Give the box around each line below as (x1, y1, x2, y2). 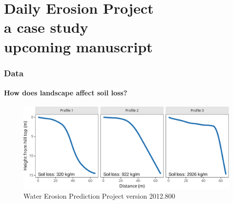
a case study (4, 17, 88, 37)
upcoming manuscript (4, 36, 153, 56)
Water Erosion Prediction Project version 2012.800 (23, 190, 175, 201)
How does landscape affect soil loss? (4, 88, 127, 98)
